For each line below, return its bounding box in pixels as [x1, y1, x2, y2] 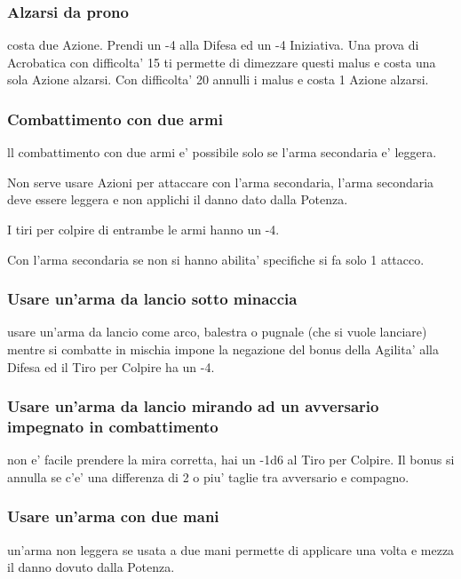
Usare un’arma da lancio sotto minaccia [7, 288, 298, 310]
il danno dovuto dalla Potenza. [7, 558, 175, 576]
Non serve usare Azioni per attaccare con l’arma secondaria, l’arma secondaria [7, 172, 434, 191]
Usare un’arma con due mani [7, 505, 219, 527]
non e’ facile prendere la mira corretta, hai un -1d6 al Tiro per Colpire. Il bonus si [7, 450, 455, 469]
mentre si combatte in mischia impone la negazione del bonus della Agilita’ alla [7, 340, 439, 358]
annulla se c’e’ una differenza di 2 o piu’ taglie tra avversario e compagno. [7, 467, 409, 486]
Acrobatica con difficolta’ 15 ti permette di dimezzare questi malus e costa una [7, 52, 436, 71]
